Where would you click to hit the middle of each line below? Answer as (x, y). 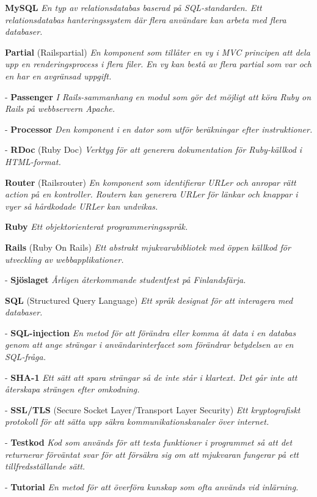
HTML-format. (33, 161)
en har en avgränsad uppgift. (58, 75)
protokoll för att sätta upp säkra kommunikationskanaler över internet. (137, 422)
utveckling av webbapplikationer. (64, 259)
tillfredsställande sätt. (45, 466)
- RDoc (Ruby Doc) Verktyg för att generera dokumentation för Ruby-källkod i (154, 149)
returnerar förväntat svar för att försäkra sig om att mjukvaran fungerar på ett (152, 454)
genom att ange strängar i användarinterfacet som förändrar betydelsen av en (149, 344)
